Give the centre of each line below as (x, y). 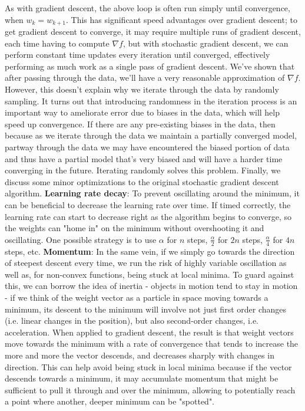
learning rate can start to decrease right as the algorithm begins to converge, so (148, 216)
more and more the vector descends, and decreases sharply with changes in (140, 355)
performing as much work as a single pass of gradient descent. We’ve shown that (150, 66)
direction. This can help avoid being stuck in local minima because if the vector (148, 366)
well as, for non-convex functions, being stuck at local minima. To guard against (150, 274)
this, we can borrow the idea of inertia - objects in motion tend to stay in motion (151, 286)
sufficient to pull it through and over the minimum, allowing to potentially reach (150, 389)
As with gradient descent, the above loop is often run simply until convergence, (147, 8)
